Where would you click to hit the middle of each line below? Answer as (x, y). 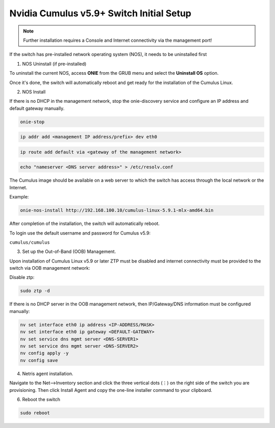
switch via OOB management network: (50, 268)
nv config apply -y (44, 353)
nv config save (39, 360)
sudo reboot (35, 413)
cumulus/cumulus (30, 242)
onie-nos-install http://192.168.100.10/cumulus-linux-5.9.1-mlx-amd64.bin (117, 210)
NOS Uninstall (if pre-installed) (54, 64)
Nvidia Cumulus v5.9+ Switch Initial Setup (100, 13)
